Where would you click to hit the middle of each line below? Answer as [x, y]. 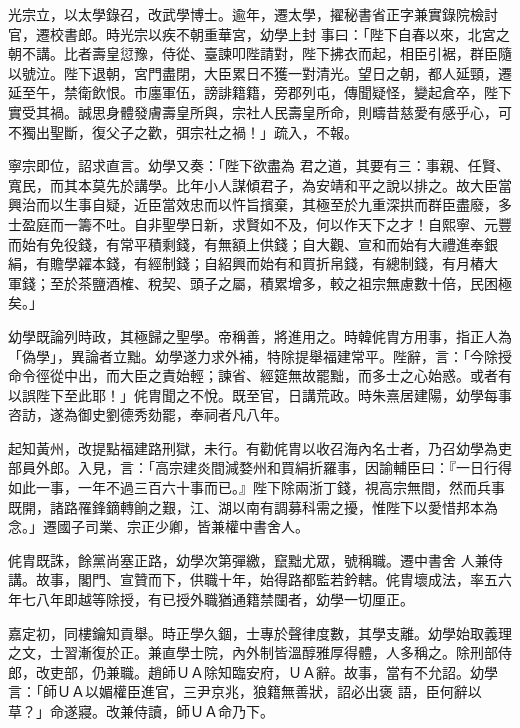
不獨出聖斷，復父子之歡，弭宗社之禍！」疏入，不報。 [183, 131]
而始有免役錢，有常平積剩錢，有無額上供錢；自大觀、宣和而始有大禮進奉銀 [253, 243]
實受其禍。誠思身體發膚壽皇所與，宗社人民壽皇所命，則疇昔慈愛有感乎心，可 [260, 111]
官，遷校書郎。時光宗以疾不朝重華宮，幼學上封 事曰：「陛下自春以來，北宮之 [259, 33]
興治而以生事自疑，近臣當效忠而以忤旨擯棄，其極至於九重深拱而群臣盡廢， [253, 204]
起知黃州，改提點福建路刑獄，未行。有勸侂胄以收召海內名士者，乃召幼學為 [253, 447]
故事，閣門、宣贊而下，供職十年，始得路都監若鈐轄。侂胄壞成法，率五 [266, 579]
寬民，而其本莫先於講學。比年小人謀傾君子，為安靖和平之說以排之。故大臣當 [260, 184]
